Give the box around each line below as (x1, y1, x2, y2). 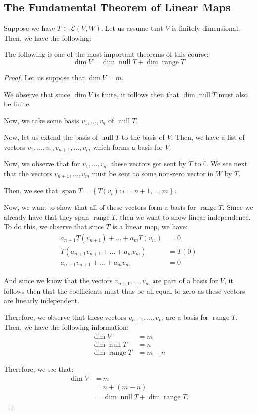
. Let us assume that (101, 23, 163, 33)
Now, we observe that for (4, 158, 80, 169)
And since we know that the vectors (4, 275, 113, 286)
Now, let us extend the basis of (4, 132, 98, 142)
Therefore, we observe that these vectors (4, 312, 126, 322)
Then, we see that (4, 185, 58, 196)
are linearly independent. (4, 295, 80, 306)
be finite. (4, 99, 31, 109)
